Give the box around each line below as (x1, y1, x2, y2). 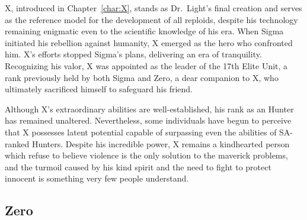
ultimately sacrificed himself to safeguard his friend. (5, 83, 193, 95)
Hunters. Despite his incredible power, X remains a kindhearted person (31, 137, 290, 150)
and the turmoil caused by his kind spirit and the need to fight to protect (5, 160, 271, 173)
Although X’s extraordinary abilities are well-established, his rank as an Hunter (5, 102, 294, 115)
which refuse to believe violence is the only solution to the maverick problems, (5, 149, 288, 161)
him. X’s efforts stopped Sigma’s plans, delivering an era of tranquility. (5, 48, 262, 60)
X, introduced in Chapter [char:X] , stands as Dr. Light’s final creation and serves (5, 2, 302, 14)
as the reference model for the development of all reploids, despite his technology (5, 13, 298, 25)
